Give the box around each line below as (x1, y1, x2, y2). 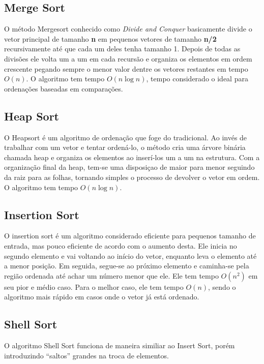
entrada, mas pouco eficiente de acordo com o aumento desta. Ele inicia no (4, 240, 237, 251)
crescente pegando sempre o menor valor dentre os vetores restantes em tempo (4, 63, 248, 74)
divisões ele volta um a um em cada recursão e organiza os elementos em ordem (4, 53, 252, 64)
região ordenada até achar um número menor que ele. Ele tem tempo (4, 270, 219, 281)
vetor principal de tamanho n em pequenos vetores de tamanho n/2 (4, 33, 217, 44)
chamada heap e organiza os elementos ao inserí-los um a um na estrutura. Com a (4, 151, 260, 162)
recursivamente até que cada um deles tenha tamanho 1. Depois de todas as (4, 43, 241, 54)
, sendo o (208, 281, 236, 292)
